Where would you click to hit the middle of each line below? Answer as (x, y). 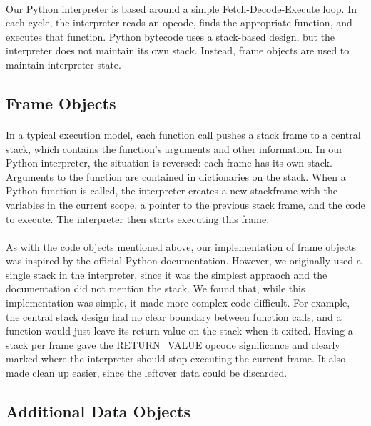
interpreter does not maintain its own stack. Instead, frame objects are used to (178, 50)
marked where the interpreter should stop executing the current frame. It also (176, 358)
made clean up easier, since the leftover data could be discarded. (147, 373)
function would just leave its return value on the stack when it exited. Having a (179, 331)
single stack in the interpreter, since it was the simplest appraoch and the (167, 274)
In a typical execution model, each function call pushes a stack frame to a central (183, 134)
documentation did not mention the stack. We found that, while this (156, 288)
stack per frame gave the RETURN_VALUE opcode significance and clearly (173, 344)
